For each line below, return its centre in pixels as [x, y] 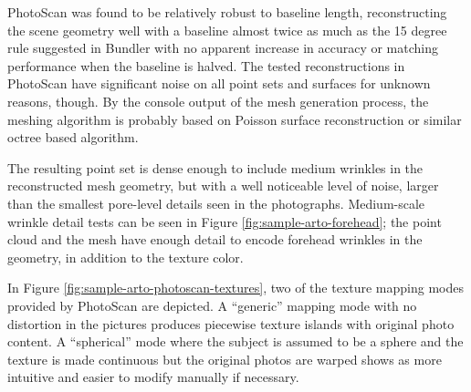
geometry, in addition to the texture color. [126, 257]
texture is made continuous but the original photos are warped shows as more [225, 359]
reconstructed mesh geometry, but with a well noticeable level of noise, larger [223, 186]
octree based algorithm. [73, 137]
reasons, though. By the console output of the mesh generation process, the [218, 101]
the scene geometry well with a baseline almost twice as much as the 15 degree [227, 30]
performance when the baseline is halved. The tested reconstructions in [206, 65]
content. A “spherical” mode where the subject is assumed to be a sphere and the [235, 341]
